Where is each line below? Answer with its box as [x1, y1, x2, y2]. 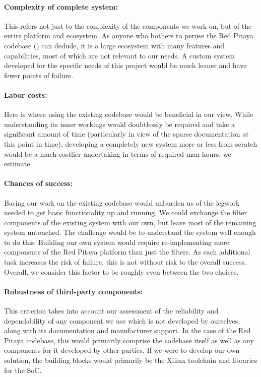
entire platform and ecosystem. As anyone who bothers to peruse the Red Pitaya [4, 30, 253, 41]
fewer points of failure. [4, 70, 74, 80]
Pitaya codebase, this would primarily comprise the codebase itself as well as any [4, 335, 254, 345]
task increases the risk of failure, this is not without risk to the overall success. [4, 257, 246, 267]
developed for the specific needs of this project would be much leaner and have [4, 60, 247, 71]
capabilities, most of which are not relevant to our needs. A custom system [4, 50, 235, 60]
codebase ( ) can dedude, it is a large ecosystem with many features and [4, 40, 225, 50]
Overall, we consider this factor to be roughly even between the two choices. [4, 266, 239, 277]
